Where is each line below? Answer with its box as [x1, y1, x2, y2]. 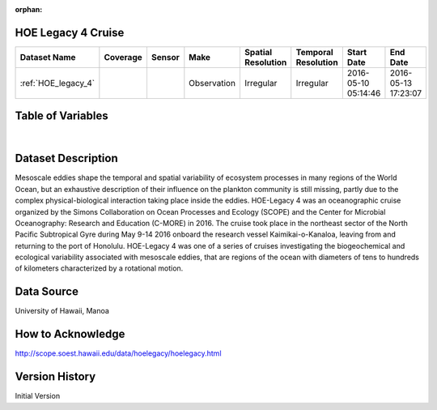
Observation [189, 77, 236, 88]
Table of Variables [15, 109, 108, 123]
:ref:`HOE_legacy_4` [19, 77, 95, 88]
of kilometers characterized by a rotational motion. [15, 263, 184, 273]
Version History [15, 369, 96, 384]
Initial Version [15, 391, 61, 401]
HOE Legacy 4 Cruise [15, 25, 125, 40]
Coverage [104, 51, 143, 62]
